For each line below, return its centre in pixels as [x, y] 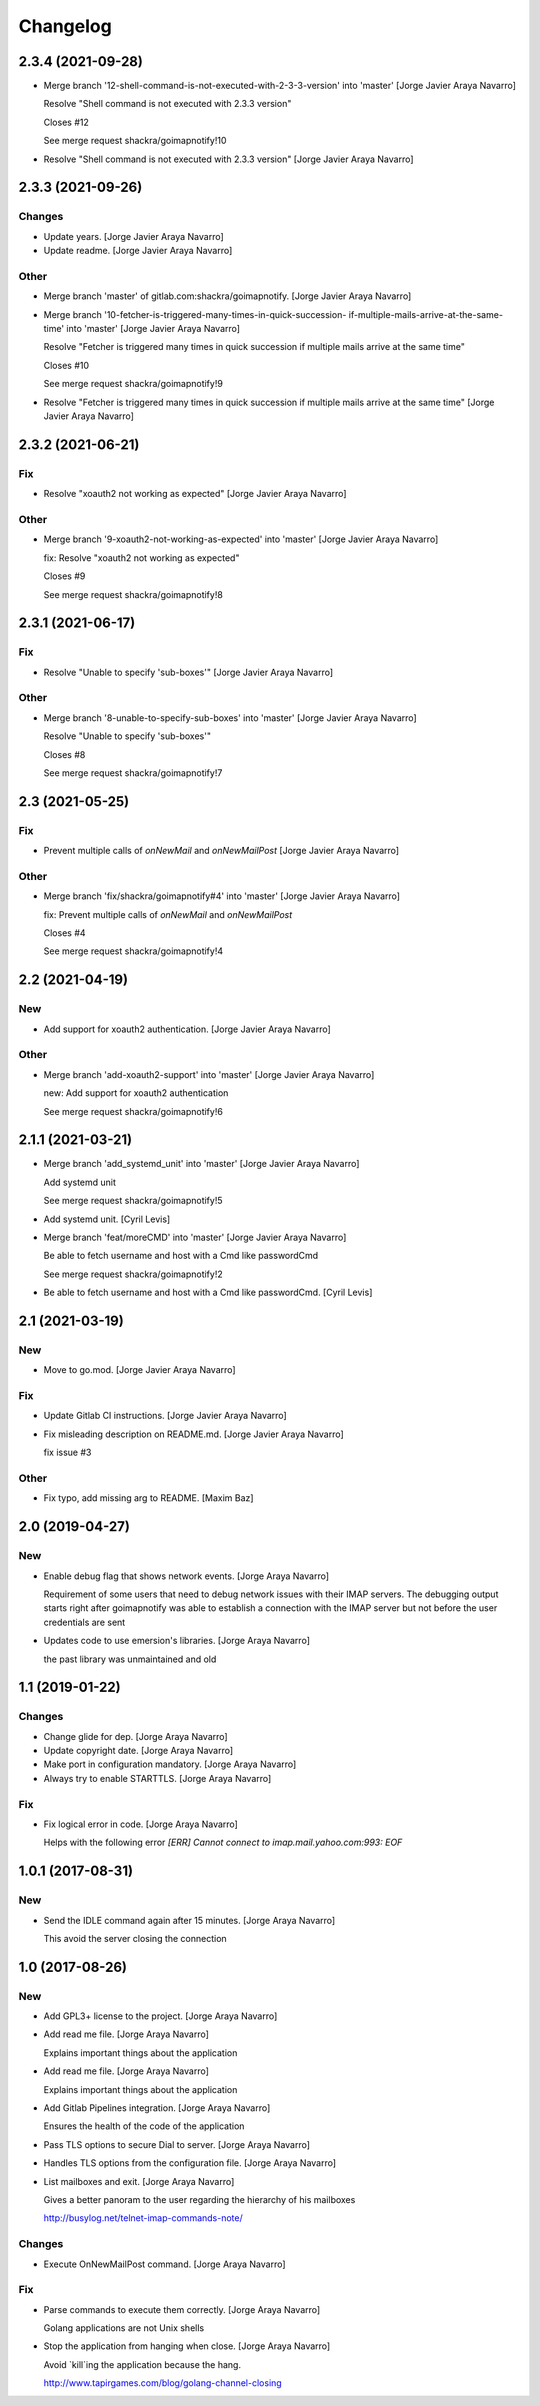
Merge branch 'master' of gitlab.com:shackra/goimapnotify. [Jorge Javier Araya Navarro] [227, 296]
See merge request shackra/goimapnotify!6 [133, 1111]
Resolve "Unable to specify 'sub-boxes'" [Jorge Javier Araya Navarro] [188, 672]
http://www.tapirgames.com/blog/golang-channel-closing [162, 2383]
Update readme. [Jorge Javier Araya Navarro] [138, 251]
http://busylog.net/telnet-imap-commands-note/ [143, 2218]
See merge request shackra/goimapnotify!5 [133, 1201]
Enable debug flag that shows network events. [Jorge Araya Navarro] [186, 1576]
